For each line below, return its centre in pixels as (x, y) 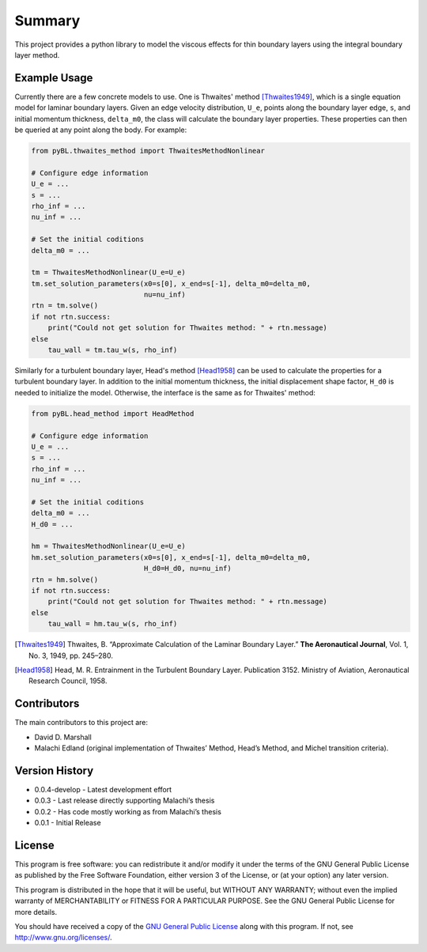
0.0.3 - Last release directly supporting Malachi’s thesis (125, 801)
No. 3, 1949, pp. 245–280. (71, 655)
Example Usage (54, 78)
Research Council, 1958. (68, 681)
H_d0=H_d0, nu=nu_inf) (188, 569)
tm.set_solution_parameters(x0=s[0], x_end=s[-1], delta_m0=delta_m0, (171, 283)
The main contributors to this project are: (81, 723)
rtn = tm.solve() (65, 306)
